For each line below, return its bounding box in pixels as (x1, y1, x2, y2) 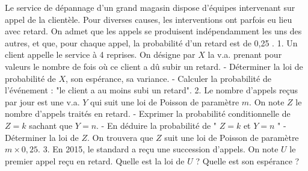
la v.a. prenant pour (208, 48, 282, 61)
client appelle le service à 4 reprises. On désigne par (5, 48, 196, 61)
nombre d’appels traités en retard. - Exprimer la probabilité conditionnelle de (5, 107, 291, 120)
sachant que (29, 119, 73, 131)
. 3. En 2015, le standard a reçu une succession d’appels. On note (38, 143, 279, 155)
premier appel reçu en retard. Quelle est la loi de (5, 154, 185, 167)
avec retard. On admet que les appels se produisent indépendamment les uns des (5, 25, 302, 37)
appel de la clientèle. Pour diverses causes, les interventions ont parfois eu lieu (5, 13, 292, 25)
